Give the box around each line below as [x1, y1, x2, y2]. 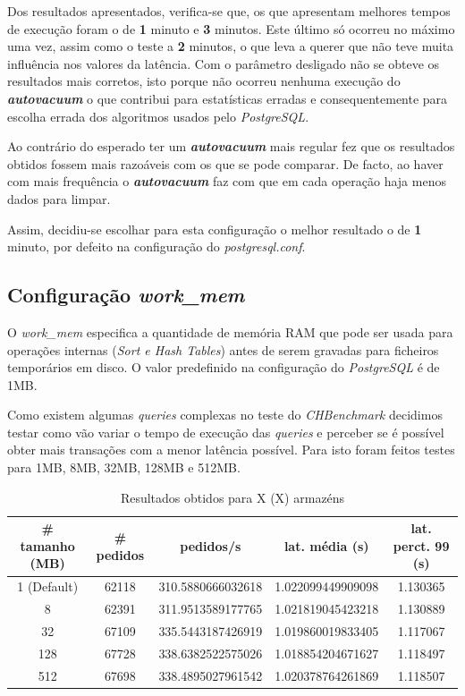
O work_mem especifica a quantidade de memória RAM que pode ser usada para [7, 322, 453, 341]
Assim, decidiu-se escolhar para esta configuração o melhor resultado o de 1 [7, 219, 422, 238]
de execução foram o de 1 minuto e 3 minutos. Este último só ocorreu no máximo [7, 19, 455, 38]
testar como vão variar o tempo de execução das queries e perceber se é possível [7, 422, 444, 441]
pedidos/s [180, 536, 241, 555]
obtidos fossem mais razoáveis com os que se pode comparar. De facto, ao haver [7, 154, 444, 173]
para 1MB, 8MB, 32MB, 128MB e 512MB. [7, 458, 241, 477]
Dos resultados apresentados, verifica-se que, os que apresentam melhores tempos [7, 2, 451, 20]
